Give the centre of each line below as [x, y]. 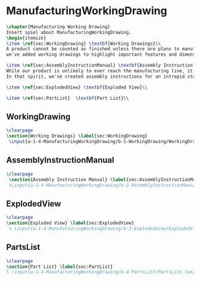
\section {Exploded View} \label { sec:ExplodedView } [70, 223]
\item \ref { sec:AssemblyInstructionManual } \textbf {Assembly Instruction [100, 65]
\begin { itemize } [26, 38]
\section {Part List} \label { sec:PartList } [60, 267]
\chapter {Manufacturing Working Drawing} [58, 27]
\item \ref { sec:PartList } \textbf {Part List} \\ [68, 98]
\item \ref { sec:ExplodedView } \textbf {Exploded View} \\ [77, 87]
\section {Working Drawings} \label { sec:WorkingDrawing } [77, 136]
